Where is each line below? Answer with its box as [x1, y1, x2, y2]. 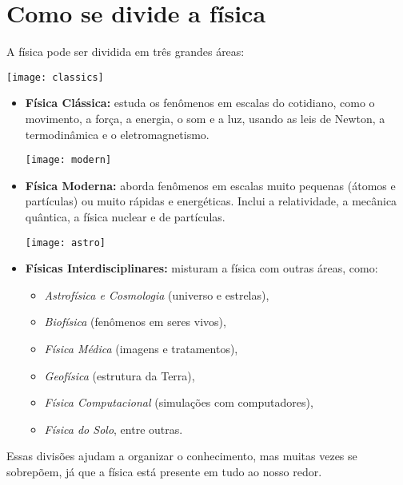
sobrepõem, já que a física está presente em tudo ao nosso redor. [6, 463, 322, 479]
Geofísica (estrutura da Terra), [44, 367, 195, 384]
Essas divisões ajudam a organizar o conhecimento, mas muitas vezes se [6, 447, 357, 464]
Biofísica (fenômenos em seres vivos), [44, 313, 226, 330]
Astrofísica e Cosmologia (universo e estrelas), [44, 286, 269, 303]
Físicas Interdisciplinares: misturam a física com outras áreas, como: [25, 260, 378, 276]
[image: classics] [6, 71, 104, 83]
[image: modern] [25, 154, 112, 166]
